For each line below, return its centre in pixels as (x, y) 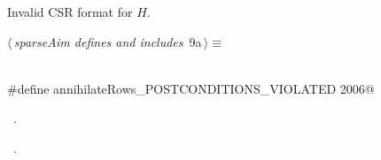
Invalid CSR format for (70, 11)
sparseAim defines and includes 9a (108, 41)
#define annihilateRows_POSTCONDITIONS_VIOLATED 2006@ (191, 88)
